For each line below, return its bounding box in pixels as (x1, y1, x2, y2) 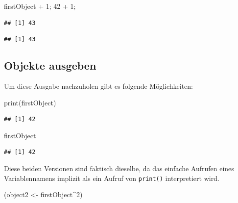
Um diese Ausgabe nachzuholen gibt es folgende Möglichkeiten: (4, 80, 193, 91)
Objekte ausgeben (4, 58, 96, 73)
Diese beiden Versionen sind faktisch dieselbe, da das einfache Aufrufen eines (4, 163, 234, 173)
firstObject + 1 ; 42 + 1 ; (4, 1, 76, 11)
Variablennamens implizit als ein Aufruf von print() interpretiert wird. (4, 173, 219, 183)
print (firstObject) (4, 97, 56, 107)
